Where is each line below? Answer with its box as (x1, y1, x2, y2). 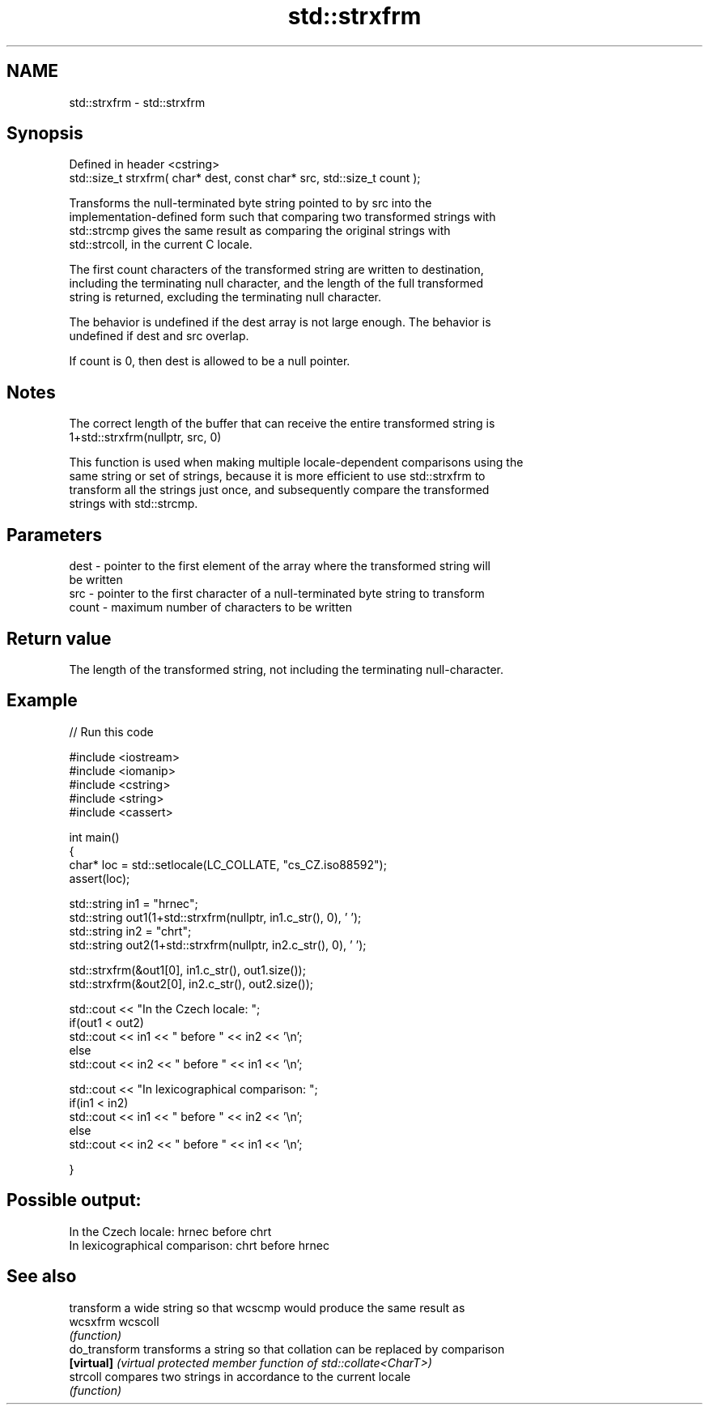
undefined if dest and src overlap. (69, 329, 249, 343)
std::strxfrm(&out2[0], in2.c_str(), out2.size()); (69, 976, 313, 991)
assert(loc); (69, 871, 130, 885)
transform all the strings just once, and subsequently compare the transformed (69, 483, 490, 497)
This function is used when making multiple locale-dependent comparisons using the (69, 455, 524, 470)
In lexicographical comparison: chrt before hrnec (69, 1238, 329, 1252)
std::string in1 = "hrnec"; (69, 896, 198, 910)
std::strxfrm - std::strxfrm (69, 95, 206, 109)
